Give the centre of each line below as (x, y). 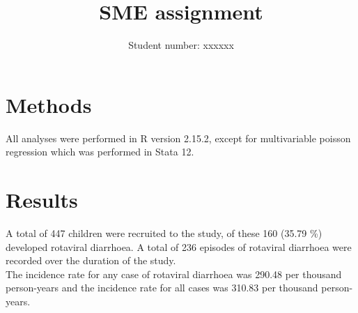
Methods (49, 104)
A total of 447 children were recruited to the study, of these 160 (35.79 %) (164, 232)
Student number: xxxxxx (181, 45)
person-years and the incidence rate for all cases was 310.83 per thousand (162, 288)
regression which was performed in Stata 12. (100, 152)
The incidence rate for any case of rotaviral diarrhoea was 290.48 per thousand (174, 274)
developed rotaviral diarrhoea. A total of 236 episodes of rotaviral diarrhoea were (179, 246)
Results (42, 200)
